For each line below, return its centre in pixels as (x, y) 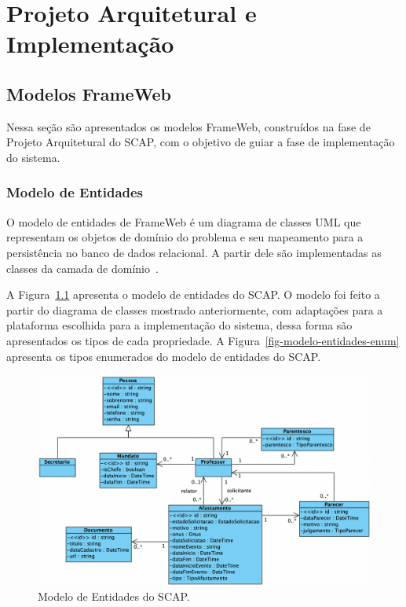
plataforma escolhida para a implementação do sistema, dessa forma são (179, 325)
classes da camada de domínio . (82, 268)
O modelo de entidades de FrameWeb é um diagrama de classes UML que (184, 221)
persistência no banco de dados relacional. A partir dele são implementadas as (194, 252)
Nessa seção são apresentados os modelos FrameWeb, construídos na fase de (188, 126)
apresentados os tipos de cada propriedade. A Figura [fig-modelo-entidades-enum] (203, 340)
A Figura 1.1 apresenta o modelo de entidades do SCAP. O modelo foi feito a (193, 294)
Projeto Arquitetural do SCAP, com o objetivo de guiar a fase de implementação (201, 142)
